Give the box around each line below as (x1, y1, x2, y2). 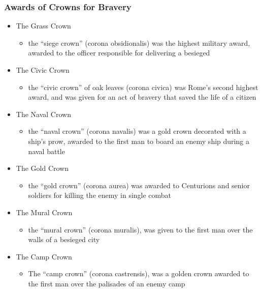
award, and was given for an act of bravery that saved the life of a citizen (28, 92, 256, 102)
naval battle (28, 145, 65, 156)
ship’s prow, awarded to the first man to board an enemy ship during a (28, 135, 249, 146)
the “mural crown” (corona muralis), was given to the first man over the (28, 224, 253, 235)
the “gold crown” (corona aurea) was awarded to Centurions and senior (28, 180, 250, 190)
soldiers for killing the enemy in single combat (28, 190, 172, 200)
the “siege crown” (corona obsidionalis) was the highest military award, (28, 37, 250, 48)
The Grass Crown (16, 20, 71, 31)
